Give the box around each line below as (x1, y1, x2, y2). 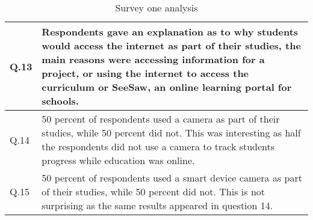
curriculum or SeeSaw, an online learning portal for (42, 80, 292, 94)
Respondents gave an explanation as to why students (42, 25, 299, 38)
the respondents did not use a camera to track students (42, 139, 275, 153)
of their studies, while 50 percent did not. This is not (42, 185, 265, 198)
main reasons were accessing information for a (42, 52, 265, 66)
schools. (42, 94, 79, 108)
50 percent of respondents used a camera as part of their (42, 112, 280, 126)
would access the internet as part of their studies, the (42, 38, 301, 52)
